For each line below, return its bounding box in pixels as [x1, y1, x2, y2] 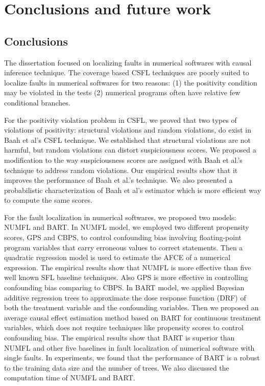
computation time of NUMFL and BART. [4, 372, 135, 383]
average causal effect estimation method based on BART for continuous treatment [4, 312, 261, 323]
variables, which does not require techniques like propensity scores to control [4, 322, 244, 333]
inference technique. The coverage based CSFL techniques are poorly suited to [4, 67, 249, 78]
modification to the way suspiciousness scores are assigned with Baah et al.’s [4, 154, 243, 165]
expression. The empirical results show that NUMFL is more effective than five [4, 262, 251, 272]
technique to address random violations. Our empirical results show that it [4, 164, 238, 175]
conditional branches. [4, 97, 70, 108]
